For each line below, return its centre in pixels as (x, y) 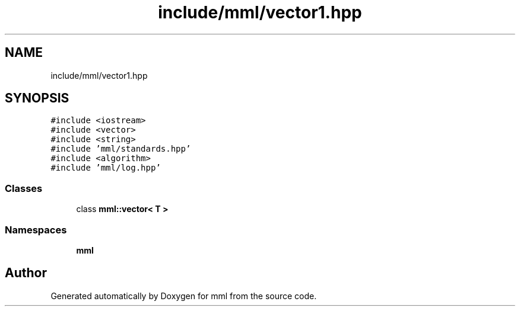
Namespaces (36, 230)
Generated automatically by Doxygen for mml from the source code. (184, 296)
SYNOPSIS (37, 98)
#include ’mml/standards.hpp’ (121, 149)
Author (26, 273)
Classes (24, 188)
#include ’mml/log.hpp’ (106, 168)
